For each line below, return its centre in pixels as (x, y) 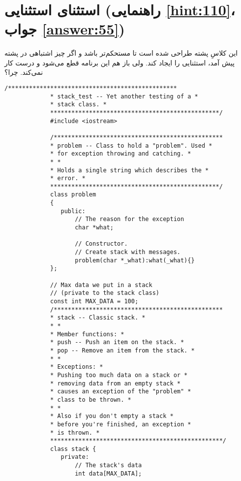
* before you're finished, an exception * (121, 424)
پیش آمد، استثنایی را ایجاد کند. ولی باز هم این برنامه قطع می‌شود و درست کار (120, 62)
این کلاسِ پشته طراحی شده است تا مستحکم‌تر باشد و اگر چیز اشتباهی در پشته (121, 53)
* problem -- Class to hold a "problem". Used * (131, 145)
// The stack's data (108, 465)
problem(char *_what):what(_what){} (135, 260)
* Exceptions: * (77, 367)
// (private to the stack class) (105, 293)
